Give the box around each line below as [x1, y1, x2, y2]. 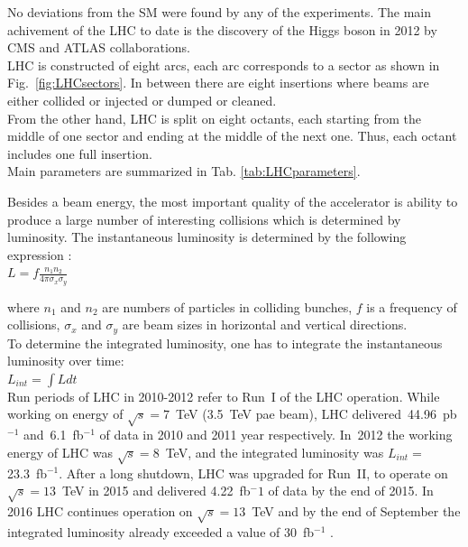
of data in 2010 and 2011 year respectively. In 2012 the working [99, 425, 453, 444]
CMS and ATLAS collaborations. [7, 38, 190, 57]
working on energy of [7, 404, 124, 423]
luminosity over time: [7, 351, 124, 370]
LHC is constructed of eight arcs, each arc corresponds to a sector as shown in [7, 55, 440, 74]
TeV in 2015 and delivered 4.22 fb [62, 481, 251, 500]
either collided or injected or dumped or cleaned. [7, 90, 277, 109]
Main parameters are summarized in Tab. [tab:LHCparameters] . [7, 162, 361, 181]
